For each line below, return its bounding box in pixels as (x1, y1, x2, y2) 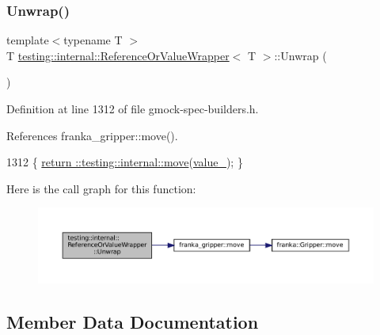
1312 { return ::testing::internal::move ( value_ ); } (6, 154, 243, 170)
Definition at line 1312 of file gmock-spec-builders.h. (6, 101, 259, 116)
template (6, 32, 49, 48)
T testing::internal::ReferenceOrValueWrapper (6, 47, 230, 63)
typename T (63, 32, 123, 48)
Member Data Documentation (6, 310, 259, 333)
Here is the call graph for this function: (6, 180, 196, 196)
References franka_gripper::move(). (6, 127, 178, 143)
